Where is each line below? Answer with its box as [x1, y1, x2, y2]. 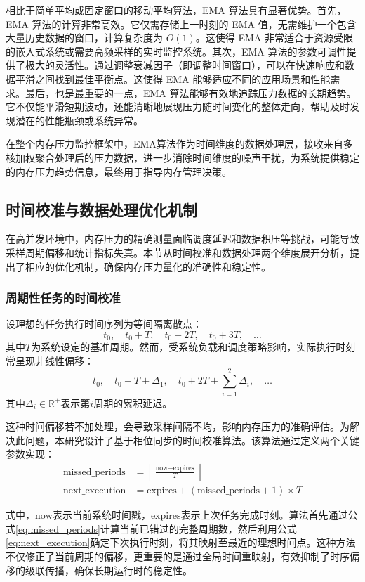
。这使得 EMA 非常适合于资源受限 [195, 30, 354, 45]
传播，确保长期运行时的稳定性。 [44, 562, 192, 577]
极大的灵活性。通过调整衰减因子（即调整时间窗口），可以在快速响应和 [25, 58, 345, 72]
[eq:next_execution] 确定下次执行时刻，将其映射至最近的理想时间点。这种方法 [6, 535, 356, 550]
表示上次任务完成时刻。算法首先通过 [180, 507, 348, 522]
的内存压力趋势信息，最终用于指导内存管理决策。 [6, 164, 232, 179]
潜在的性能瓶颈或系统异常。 [15, 112, 143, 127]
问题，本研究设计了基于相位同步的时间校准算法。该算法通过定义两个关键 [25, 432, 359, 447]
